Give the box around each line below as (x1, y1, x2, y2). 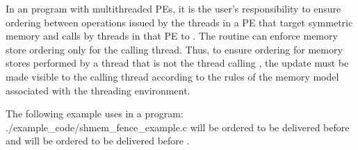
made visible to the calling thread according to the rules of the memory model (6, 69, 339, 83)
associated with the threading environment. (6, 83, 190, 97)
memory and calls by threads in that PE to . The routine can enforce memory (6, 28, 338, 43)
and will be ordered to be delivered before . (6, 133, 190, 148)
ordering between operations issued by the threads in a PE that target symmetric (6, 15, 353, 29)
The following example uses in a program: (6, 106, 184, 121)
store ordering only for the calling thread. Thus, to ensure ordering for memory (6, 42, 343, 56)
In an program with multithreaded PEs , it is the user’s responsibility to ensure (6, 1, 341, 15)
